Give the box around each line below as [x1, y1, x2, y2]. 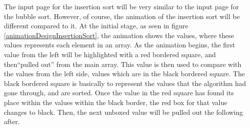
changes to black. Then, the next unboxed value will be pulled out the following [4, 107, 243, 117]
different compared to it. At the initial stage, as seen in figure [4, 21, 188, 31]
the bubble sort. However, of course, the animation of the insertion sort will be [4, 11, 240, 21]
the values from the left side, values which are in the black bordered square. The [4, 68, 245, 79]
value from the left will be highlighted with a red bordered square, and [4, 49, 216, 59]
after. [4, 116, 20, 127]
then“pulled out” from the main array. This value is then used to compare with [4, 59, 242, 69]
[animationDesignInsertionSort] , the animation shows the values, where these [4, 30, 234, 40]
